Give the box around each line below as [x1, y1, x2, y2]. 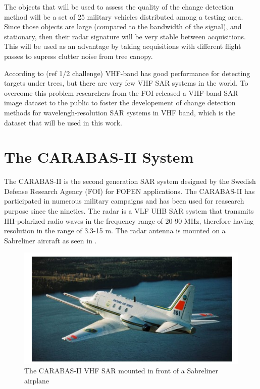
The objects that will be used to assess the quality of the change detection [4, 2, 234, 12]
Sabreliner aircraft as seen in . [4, 235, 97, 245]
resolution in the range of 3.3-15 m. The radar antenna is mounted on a [4, 225, 226, 236]
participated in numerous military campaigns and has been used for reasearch [4, 196, 244, 206]
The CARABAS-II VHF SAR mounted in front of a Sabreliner [24, 365, 218, 376]
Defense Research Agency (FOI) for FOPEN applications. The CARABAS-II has [4, 185, 255, 196]
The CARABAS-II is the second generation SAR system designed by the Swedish [4, 176, 256, 186]
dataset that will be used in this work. [4, 117, 122, 127]
